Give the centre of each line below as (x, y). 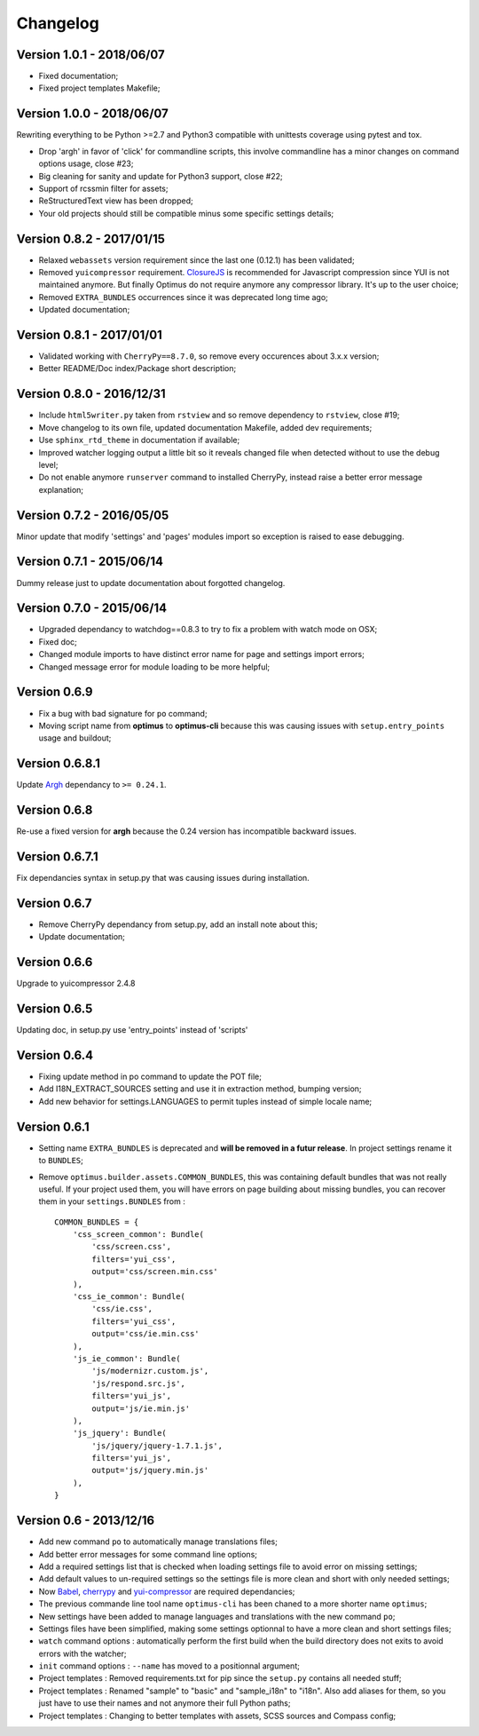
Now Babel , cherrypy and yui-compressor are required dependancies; (167, 1591)
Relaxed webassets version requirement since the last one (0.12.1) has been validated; (196, 260)
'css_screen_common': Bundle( (138, 1235)
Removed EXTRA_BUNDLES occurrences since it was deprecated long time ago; (183, 297)
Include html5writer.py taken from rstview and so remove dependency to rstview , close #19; (219, 415)
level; (48, 464)
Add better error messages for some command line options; (148, 1554)
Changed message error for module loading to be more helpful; (154, 667)
